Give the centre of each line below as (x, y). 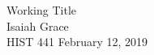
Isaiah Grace (38, 25)
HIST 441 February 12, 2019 (77, 42)
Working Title (42, 10)
